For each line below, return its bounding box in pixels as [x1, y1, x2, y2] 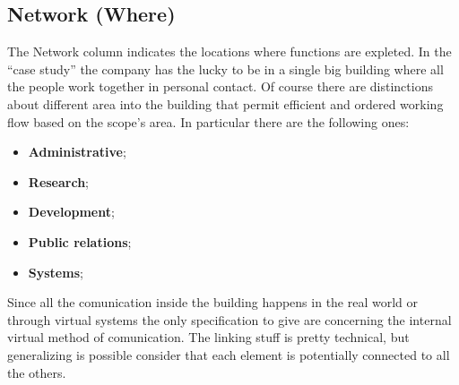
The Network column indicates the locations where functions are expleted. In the [7, 42, 452, 61]
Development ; [28, 202, 115, 221]
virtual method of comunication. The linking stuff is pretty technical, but [7, 328, 410, 346]
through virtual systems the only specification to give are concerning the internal [7, 310, 452, 329]
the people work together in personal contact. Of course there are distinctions [7, 77, 433, 96]
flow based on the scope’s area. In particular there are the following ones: [7, 112, 410, 131]
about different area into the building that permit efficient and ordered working [7, 94, 444, 113]
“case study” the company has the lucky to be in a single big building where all [7, 59, 444, 78]
